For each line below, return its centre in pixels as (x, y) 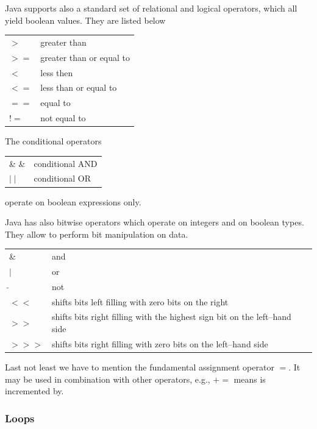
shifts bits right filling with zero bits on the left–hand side (160, 343)
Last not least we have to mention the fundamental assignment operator (140, 367)
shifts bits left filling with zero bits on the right (140, 301)
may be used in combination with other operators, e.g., (108, 379)
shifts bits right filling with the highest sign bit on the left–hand (171, 317)
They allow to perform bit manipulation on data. (97, 234)
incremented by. (34, 391)
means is (250, 379)
